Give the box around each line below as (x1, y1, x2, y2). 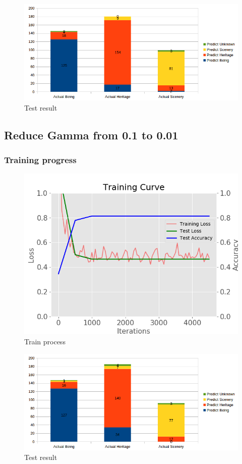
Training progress (4, 153, 77, 166)
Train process (24, 336, 66, 346)
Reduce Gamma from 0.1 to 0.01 (4, 127, 178, 142)
